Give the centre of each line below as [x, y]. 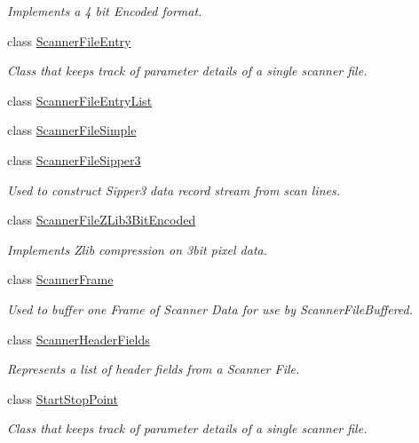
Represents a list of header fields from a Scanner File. [154, 369]
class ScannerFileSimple [72, 130]
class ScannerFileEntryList [80, 100]
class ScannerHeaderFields [79, 339]
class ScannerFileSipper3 [74, 159]
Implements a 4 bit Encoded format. [105, 11]
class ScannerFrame [60, 279]
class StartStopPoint [63, 398]
